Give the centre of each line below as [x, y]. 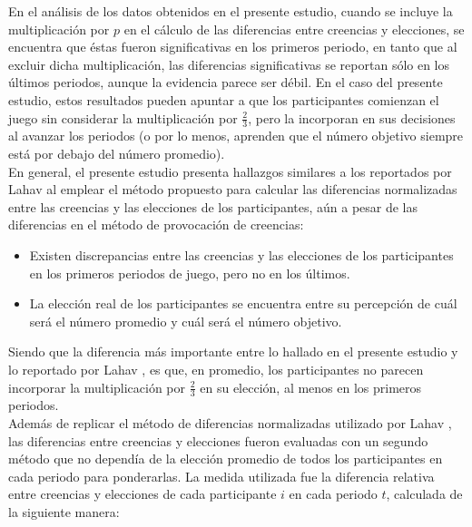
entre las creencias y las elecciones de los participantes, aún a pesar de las [213, 206]
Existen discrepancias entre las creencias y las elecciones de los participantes [241, 254]
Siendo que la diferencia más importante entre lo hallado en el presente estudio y [233, 351]
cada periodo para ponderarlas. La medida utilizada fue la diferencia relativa [221, 476]
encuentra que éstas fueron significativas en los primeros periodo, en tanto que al [233, 47]
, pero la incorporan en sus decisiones [352, 117]
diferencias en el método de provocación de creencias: [156, 224]
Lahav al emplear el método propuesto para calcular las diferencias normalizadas [233, 189]
